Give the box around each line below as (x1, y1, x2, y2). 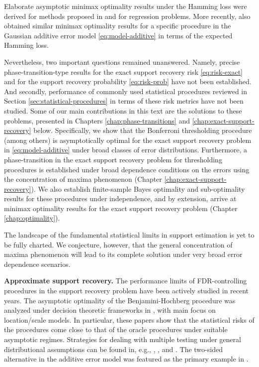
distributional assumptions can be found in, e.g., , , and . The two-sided (4, 344, 223, 354)
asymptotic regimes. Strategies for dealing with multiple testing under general (4, 334, 241, 344)
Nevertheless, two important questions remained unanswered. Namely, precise (4, 56, 240, 67)
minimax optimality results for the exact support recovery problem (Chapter (4, 203, 238, 213)
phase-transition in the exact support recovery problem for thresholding (4, 154, 222, 164)
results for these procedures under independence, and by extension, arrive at (4, 193, 237, 204)
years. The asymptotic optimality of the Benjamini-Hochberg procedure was (4, 295, 236, 305)
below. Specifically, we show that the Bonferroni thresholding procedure (33, 125, 252, 135)
